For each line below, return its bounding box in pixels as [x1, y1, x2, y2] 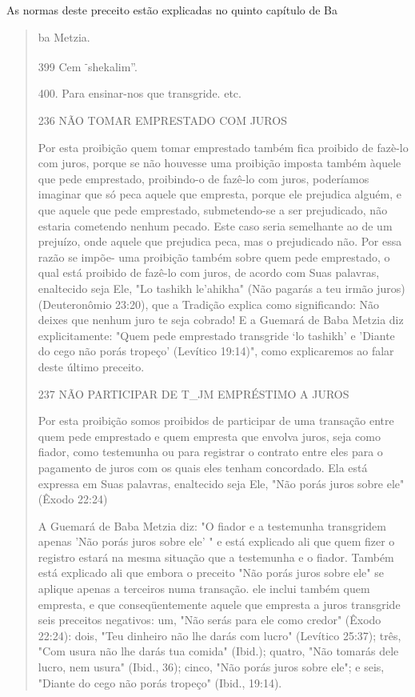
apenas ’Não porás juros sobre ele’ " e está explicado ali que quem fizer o [38, 533, 395, 550]
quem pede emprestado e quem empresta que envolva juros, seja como [38, 427, 381, 444]
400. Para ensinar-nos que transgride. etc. [38, 85, 241, 102]
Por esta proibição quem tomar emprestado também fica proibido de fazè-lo [38, 138, 409, 155]
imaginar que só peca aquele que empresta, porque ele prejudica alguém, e [38, 186, 401, 202]
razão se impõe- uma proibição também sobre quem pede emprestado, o [38, 248, 390, 265]
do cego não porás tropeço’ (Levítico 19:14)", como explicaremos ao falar [38, 342, 394, 359]
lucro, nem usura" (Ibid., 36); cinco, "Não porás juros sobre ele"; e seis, [38, 659, 385, 675]
